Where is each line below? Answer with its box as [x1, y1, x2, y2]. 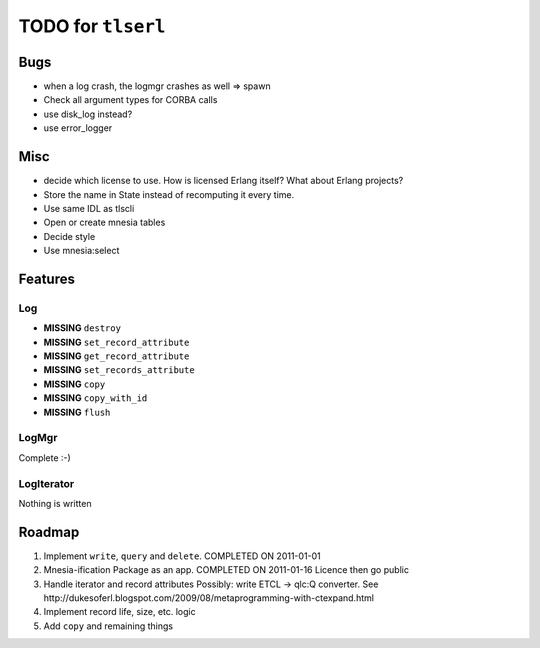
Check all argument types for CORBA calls [43, 94, 218, 106]
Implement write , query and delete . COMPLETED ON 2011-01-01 [43, 550, 322, 562]
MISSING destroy [43, 322, 122, 334]
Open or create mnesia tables [43, 216, 166, 229]
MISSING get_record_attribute [43, 350, 190, 362]
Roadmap [18, 523, 80, 540]
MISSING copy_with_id [43, 392, 148, 404]
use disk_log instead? [43, 108, 133, 120]
